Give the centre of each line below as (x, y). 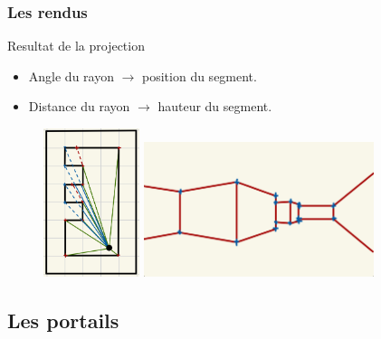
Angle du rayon (71, 75)
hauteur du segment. (215, 106)
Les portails (63, 320)
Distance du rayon (79, 106)
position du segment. (200, 75)
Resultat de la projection (76, 46)
